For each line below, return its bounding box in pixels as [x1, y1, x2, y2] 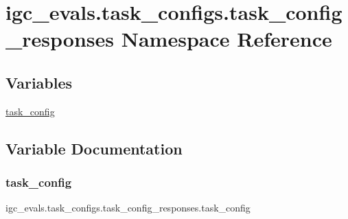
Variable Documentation [5, 137, 183, 159]
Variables [5, 71, 73, 93]
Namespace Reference [121, 25, 332, 53]
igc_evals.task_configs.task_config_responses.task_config [5, 200, 251, 215]
